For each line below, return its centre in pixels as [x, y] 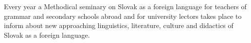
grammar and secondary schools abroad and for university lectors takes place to [123, 16]
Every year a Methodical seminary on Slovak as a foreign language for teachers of [125, 6]
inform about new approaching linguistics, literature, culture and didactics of [119, 25]
